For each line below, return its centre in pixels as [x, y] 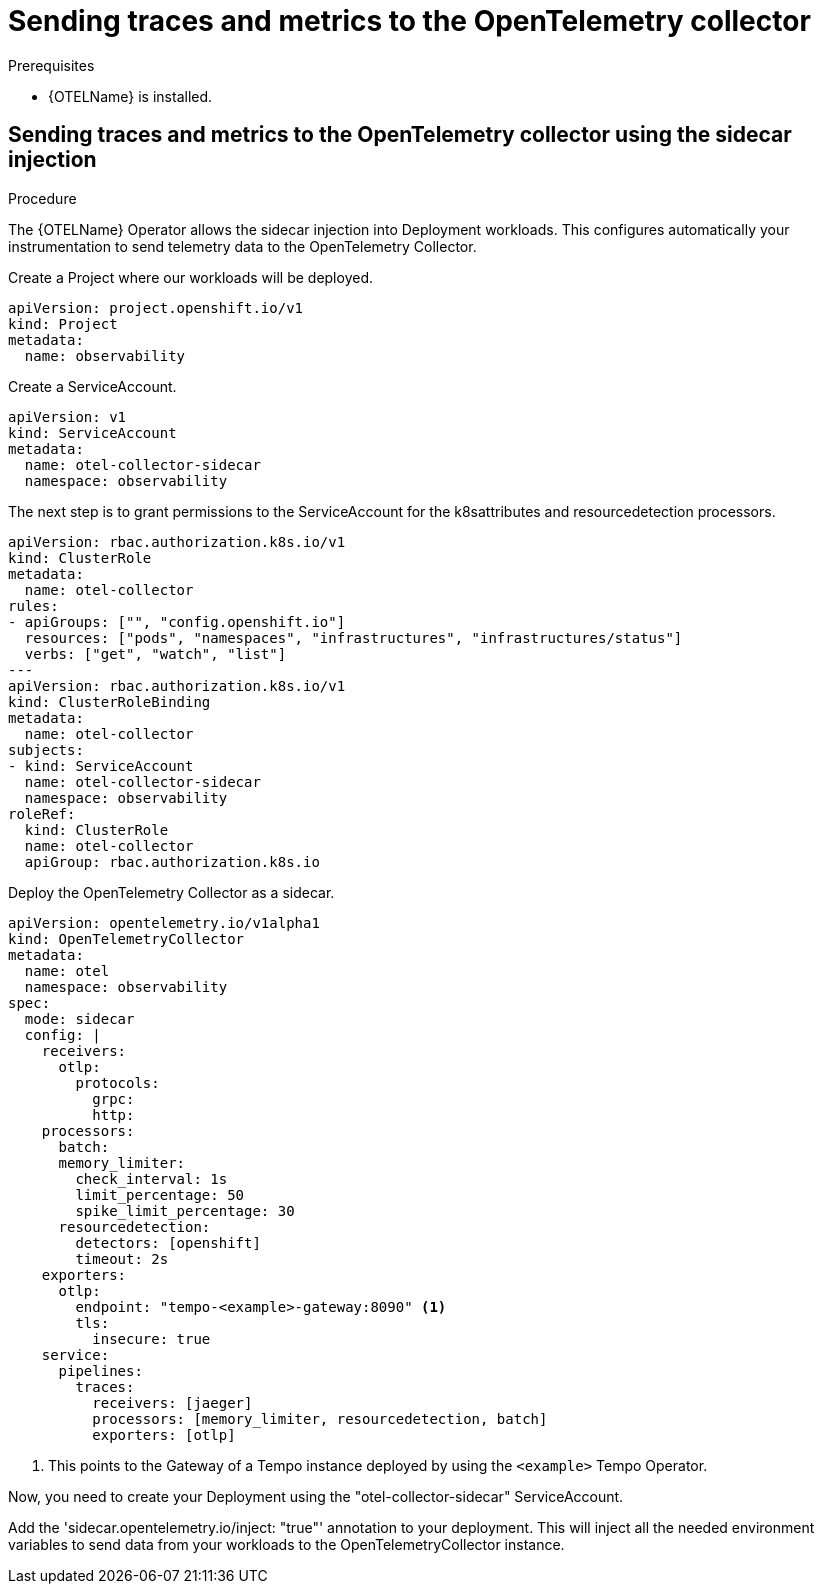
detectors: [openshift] [168, 1242]
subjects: [46, 749]
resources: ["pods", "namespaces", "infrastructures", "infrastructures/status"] [353, 637]
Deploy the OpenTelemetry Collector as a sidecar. [171, 892]
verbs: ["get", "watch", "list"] [155, 653]
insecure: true [151, 1338]
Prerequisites [51, 65]
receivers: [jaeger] [172, 1402]
